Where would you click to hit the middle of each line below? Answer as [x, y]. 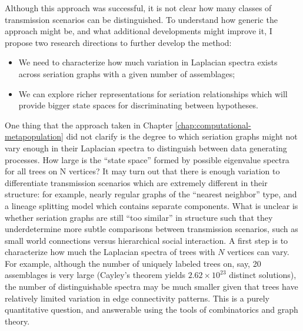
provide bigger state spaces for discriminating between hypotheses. [138, 105]
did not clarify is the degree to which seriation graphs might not [182, 136]
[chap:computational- [213, 125]
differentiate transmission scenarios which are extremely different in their [136, 182]
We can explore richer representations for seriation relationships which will [153, 93]
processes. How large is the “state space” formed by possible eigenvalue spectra [147, 159]
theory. [17, 321]
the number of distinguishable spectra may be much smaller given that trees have [151, 287]
